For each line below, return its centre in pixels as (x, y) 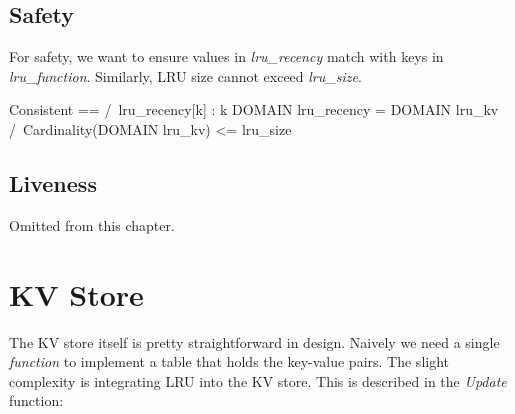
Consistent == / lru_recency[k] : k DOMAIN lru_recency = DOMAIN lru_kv (254, 109)
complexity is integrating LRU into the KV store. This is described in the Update (258, 380)
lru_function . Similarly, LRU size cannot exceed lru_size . (185, 75)
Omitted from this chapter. (92, 224)
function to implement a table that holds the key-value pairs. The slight (229, 361)
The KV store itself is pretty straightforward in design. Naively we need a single (254, 341)
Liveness (53, 182)
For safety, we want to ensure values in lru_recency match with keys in (226, 56)
